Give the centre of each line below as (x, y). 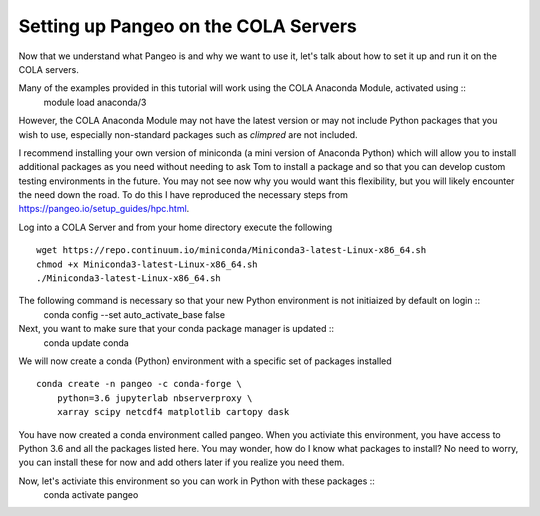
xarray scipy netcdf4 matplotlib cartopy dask (173, 412)
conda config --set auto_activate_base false (134, 314)
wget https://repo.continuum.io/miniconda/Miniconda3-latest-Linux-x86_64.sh (231, 250)
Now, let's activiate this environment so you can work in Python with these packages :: (196, 481)
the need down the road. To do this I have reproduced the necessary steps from (183, 195)
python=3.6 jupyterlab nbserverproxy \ (154, 398)
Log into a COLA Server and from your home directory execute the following (175, 227)
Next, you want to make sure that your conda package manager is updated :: (176, 329)
